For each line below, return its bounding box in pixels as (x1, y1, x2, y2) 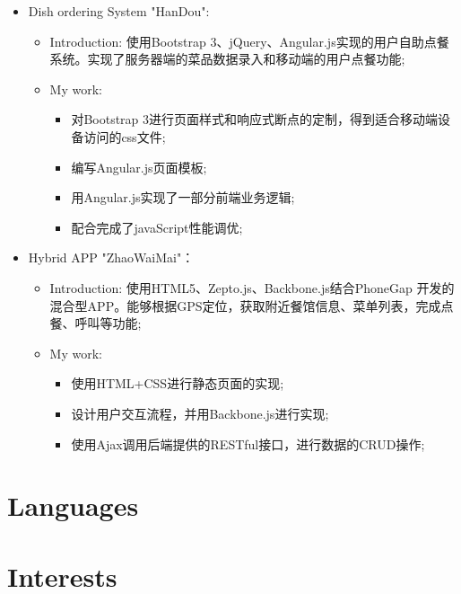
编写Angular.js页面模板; (71, 157, 207, 176)
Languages (7, 487, 139, 524)
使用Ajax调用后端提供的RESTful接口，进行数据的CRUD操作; (71, 434, 425, 453)
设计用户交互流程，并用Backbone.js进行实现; (71, 403, 329, 422)
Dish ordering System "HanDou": (28, 2, 210, 20)
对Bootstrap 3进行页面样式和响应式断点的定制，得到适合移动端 (71, 110, 439, 129)
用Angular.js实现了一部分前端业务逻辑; (71, 188, 295, 207)
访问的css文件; (83, 127, 166, 146)
